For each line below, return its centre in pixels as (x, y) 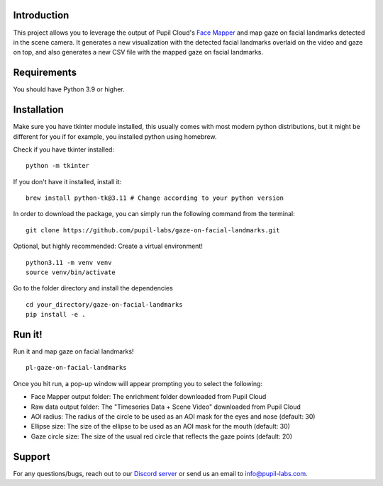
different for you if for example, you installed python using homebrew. (115, 136)
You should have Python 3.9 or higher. (69, 89)
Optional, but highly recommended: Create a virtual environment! (108, 246)
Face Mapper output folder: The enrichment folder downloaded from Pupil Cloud (149, 397)
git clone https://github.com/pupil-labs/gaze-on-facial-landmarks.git (153, 230)
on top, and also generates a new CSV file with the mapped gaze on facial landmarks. (138, 52)
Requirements (45, 73)
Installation (38, 110)
